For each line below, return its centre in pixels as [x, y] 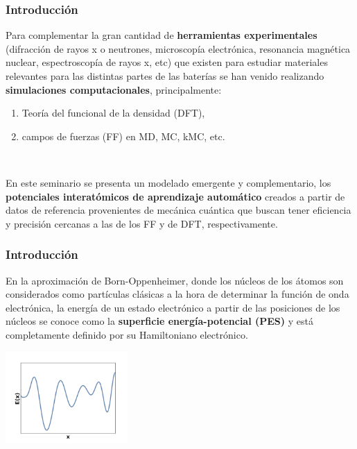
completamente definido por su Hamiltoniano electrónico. [127, 334]
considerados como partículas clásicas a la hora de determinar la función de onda [177, 294]
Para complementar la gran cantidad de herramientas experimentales [162, 35]
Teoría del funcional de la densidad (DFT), [113, 113]
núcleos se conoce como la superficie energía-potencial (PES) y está [159, 321]
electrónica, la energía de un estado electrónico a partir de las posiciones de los [173, 307]
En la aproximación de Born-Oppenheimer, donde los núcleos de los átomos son [175, 280]
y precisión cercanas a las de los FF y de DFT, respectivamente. [142, 223]
